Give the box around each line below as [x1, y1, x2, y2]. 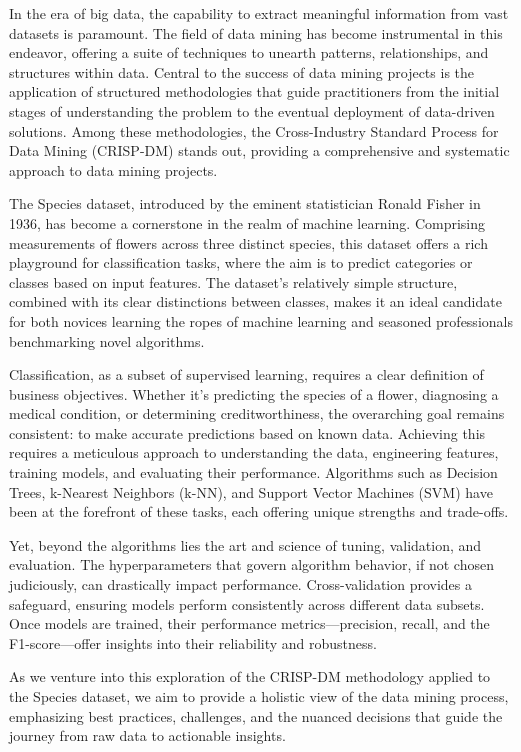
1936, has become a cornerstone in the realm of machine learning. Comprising [9, 212, 486, 233]
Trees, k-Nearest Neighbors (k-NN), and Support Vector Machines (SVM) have [9, 481, 493, 502]
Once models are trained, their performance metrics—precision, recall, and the [9, 613, 490, 634]
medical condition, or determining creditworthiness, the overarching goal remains [9, 403, 505, 424]
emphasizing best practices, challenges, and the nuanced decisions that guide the [9, 705, 503, 726]
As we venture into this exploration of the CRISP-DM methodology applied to [9, 666, 491, 687]
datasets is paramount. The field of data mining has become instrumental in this [9, 22, 503, 43]
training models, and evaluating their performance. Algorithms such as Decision [9, 462, 498, 483]
